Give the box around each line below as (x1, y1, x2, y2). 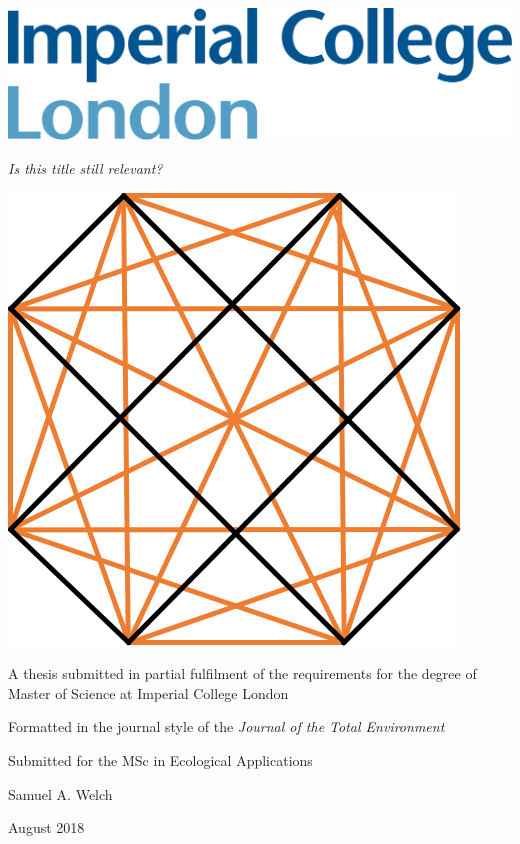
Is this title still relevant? (8, 157, 163, 178)
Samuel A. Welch (8, 783, 113, 804)
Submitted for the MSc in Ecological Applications (8, 749, 313, 770)
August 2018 (8, 817, 85, 838)
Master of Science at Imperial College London (8, 682, 289, 703)
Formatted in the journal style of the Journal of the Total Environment (8, 716, 445, 737)
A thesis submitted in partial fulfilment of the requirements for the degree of (8, 663, 477, 684)
